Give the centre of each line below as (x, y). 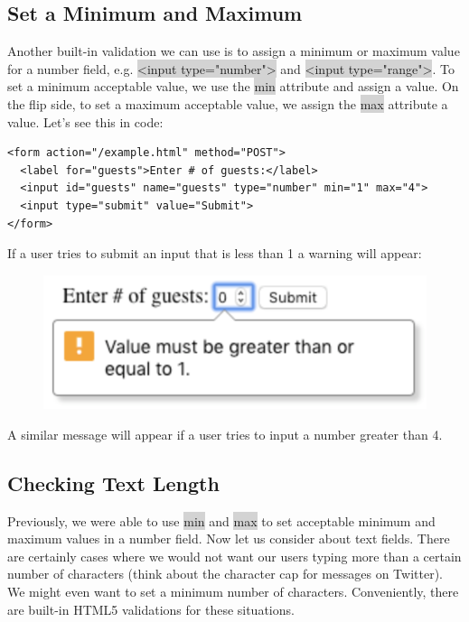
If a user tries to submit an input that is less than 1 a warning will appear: (215, 253)
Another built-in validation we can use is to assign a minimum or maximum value (234, 51)
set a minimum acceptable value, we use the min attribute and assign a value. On (233, 86)
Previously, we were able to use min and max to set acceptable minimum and (221, 520)
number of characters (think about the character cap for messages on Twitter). (225, 574)
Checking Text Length (113, 483)
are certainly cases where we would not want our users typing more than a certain (234, 556)
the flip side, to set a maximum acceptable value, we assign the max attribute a (228, 103)
